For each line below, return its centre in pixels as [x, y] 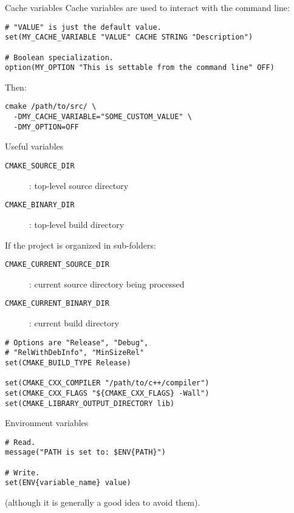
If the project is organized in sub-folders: [80, 245]
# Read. [20, 442]
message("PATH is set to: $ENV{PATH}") [85, 453]
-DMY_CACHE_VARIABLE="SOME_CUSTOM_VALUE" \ [103, 117]
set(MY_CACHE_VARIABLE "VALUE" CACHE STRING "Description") [129, 37]
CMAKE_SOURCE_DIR [40, 166]
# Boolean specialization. [59, 57]
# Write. [22, 473]
